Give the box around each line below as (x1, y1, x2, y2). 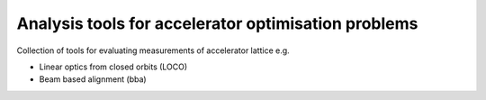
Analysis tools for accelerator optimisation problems (16, 14, 418, 33)
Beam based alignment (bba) (39, 74, 148, 85)
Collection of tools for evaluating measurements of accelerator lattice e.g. (16, 45, 290, 56)
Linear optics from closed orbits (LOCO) (39, 61, 188, 72)
